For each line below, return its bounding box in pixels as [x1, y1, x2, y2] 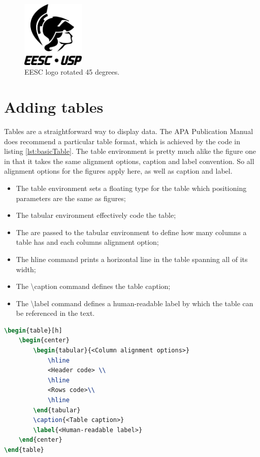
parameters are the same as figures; [16, 192, 126, 203]
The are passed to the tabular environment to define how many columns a [16, 226, 247, 237]
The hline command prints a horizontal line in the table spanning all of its [16, 253, 248, 264]
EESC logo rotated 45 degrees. [24, 67, 120, 77]
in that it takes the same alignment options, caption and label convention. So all [4, 155, 254, 166]
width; [16, 264, 36, 274]
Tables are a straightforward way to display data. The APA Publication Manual [4, 125, 253, 136]
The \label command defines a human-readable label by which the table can [16, 298, 253, 308]
